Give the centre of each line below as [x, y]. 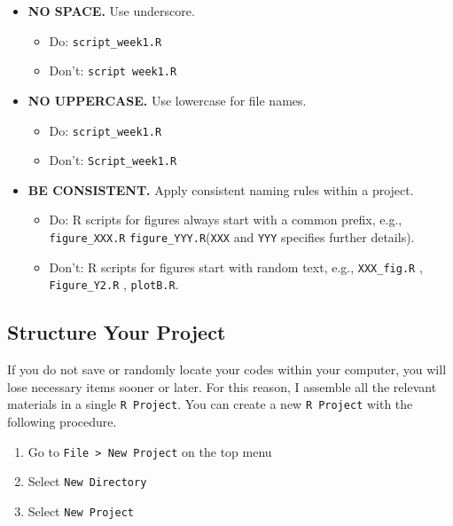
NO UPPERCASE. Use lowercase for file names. [167, 100]
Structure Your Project [117, 332]
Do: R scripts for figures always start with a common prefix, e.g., [226, 220]
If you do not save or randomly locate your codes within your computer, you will [227, 369]
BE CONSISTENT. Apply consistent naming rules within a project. [221, 189]
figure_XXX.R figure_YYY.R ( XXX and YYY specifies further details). [232, 237]
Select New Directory [87, 481]
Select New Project [81, 510]
